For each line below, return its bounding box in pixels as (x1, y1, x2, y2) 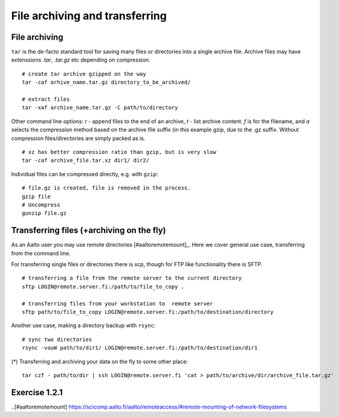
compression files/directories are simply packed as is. (11, 135, 146, 142)
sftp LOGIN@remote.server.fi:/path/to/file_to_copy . (22, 283, 184, 290)
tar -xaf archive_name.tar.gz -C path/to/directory (22, 104, 178, 111)
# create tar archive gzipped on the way (22, 70, 146, 77)
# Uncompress (22, 201, 60, 208)
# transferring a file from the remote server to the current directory (22, 275, 242, 282)
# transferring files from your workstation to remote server (22, 300, 213, 307)
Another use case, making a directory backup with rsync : (11, 322, 156, 329)
